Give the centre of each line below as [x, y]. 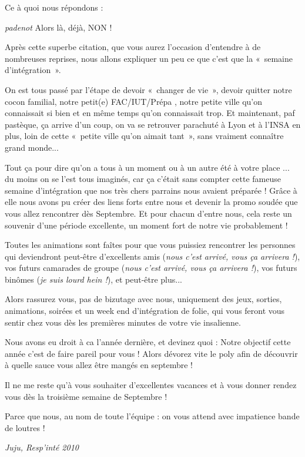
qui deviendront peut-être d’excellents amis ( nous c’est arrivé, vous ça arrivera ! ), [152, 256]
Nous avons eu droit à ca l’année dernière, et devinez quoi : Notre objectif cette [148, 342]
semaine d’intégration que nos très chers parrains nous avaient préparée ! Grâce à [151, 190]
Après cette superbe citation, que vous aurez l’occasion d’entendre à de [133, 47]
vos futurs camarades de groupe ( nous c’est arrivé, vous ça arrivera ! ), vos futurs [151, 268]
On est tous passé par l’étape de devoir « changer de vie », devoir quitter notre [148, 89]
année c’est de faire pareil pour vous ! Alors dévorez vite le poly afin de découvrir [151, 353]
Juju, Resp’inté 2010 [42, 447]
